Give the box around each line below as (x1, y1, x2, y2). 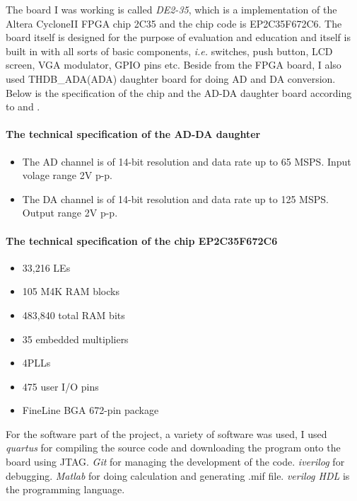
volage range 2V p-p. (22, 168, 113, 183)
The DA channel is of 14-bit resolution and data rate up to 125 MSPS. (22, 191, 329, 206)
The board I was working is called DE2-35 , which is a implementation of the (6, 2, 337, 16)
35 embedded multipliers (22, 331, 129, 346)
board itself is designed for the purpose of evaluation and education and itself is (6, 30, 351, 45)
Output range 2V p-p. (22, 205, 118, 220)
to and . (6, 99, 40, 114)
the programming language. (6, 482, 125, 497)
